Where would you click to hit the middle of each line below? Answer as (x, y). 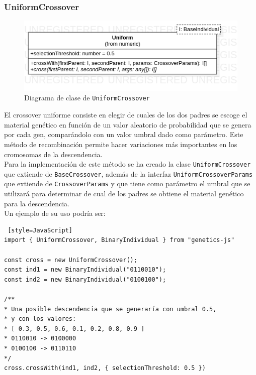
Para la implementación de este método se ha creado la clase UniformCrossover (127, 164)
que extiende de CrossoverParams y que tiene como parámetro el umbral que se (127, 183)
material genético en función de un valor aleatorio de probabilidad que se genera (128, 124)
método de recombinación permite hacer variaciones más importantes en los (121, 144)
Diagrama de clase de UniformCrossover (87, 98)
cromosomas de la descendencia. (53, 154)
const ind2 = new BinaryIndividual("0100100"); (85, 279)
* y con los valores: (40, 319)
